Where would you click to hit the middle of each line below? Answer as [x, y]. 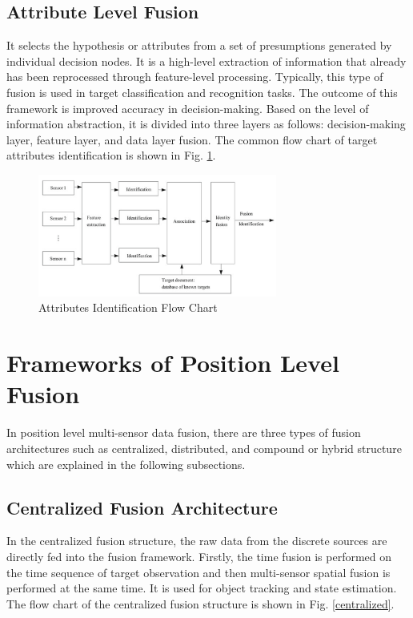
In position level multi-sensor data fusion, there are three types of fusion [184, 432]
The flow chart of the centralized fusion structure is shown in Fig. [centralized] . [200, 603]
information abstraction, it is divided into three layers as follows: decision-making [206, 124]
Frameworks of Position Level [173, 363]
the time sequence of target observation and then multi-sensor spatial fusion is [198, 572]
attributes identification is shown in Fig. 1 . [111, 155]
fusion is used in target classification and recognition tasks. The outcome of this [202, 92]
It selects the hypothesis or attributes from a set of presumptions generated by [199, 45]
